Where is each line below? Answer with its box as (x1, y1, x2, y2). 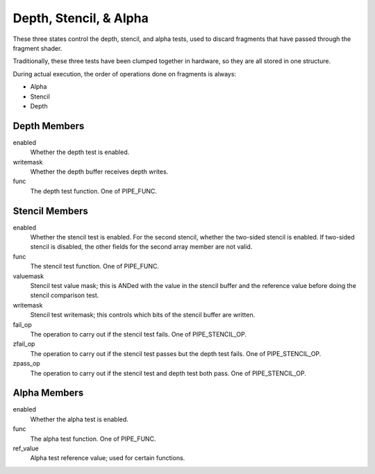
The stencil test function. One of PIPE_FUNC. (30, 262, 160, 271)
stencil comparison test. (30, 291, 99, 300)
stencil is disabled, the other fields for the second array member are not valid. (30, 243, 253, 251)
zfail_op (12, 340, 35, 348)
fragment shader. (12, 44, 62, 52)
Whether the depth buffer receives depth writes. (30, 167, 169, 176)
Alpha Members (12, 387, 84, 399)
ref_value (12, 444, 39, 452)
